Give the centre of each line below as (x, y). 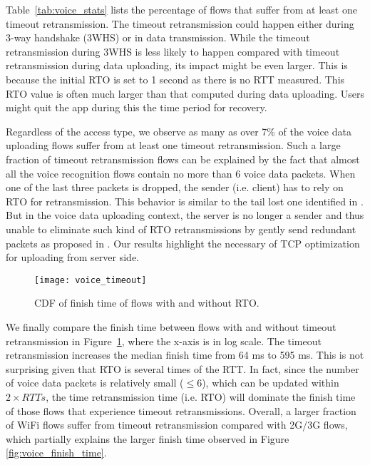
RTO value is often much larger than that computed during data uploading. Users (185, 93)
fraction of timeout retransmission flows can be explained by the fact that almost (183, 159)
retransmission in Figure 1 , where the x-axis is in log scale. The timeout (164, 341)
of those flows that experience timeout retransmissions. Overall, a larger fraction (181, 410)
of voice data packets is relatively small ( (95, 383)
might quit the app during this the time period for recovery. (137, 107)
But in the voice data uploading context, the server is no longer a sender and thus (185, 215)
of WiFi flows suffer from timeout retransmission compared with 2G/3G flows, (177, 425)
